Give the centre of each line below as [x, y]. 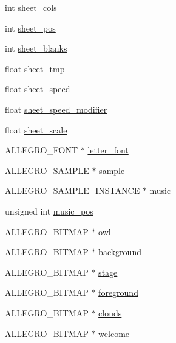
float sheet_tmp [35, 68]
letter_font [108, 150]
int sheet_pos [30, 28]
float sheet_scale [36, 129]
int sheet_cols [31, 7]
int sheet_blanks [36, 48]
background [120, 252]
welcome [114, 333]
